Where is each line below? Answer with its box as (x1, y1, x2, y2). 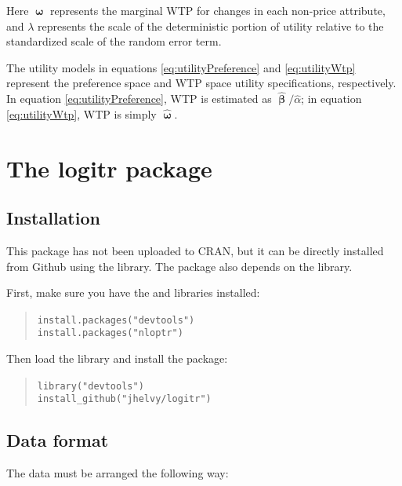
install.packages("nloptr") (37, 327, 183, 339)
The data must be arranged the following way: (6, 465, 229, 481)
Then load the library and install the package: (6, 350, 228, 367)
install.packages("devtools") (37, 314, 195, 326)
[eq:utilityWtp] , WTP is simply (6, 105, 157, 122)
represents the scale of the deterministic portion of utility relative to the (38, 17, 384, 34)
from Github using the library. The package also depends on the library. (6, 258, 353, 274)
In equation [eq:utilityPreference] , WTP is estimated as (6, 90, 272, 107)
